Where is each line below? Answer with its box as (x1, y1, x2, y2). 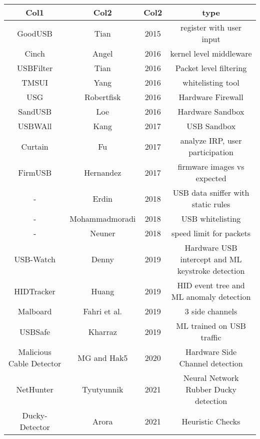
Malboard (17, 305, 52, 317)
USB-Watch (14, 253, 55, 265)
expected (195, 172, 226, 184)
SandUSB (18, 106, 52, 117)
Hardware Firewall (178, 91, 243, 103)
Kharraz (88, 325, 117, 337)
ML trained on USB (176, 320, 246, 331)
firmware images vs (177, 161, 244, 172)
